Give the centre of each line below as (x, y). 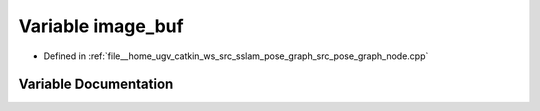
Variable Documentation (96, 84)
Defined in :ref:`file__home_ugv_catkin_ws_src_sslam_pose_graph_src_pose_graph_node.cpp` (236, 56)
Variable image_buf (101, 26)
